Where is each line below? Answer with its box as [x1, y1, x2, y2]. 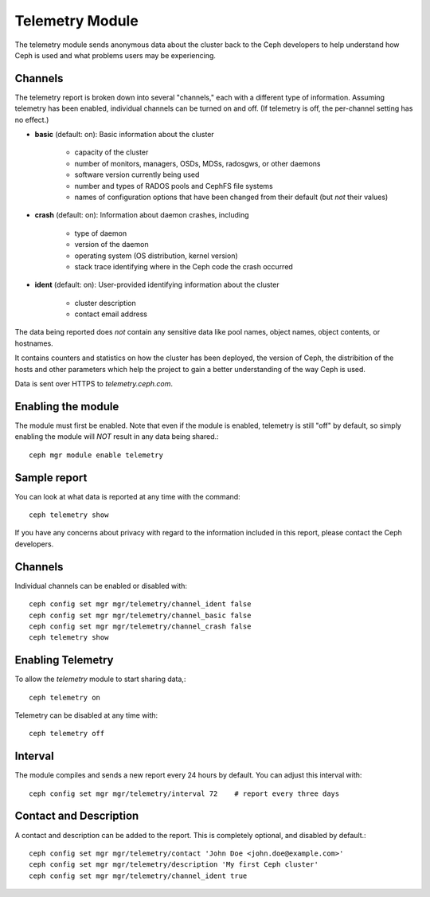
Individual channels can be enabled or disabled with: [14, 581, 187, 590]
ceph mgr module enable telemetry [29, 450, 163, 460]
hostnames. [14, 339, 53, 348]
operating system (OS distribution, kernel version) [74, 251, 238, 260]
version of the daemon [74, 240, 149, 249]
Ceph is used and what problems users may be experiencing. [14, 50, 217, 60]
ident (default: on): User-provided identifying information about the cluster [34, 280, 279, 290]
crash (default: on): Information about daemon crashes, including [34, 210, 249, 220]
